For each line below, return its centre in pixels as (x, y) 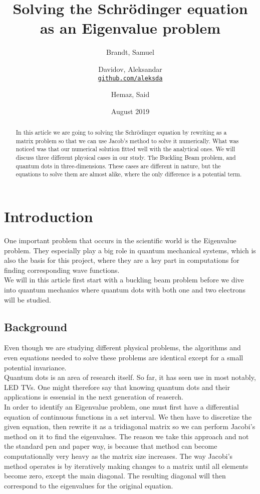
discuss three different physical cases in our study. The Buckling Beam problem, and (126, 158)
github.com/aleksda (130, 78)
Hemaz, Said (130, 94)
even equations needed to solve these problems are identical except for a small (124, 357)
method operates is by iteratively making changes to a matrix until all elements (126, 466)
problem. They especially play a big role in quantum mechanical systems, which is (130, 250)
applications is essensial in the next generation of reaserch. (94, 397)
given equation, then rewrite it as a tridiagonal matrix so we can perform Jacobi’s (130, 426)
